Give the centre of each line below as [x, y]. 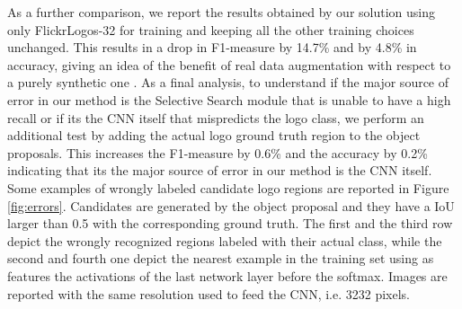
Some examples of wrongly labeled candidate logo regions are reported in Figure [228, 187]
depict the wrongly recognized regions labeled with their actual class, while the [225, 240]
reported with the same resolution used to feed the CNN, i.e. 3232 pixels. [209, 293]
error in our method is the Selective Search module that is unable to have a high [229, 99]
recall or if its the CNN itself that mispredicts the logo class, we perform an [216, 117]
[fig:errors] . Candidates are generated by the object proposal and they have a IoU [231, 205]
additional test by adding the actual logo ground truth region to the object [214, 135]
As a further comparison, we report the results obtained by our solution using [221, 12]
